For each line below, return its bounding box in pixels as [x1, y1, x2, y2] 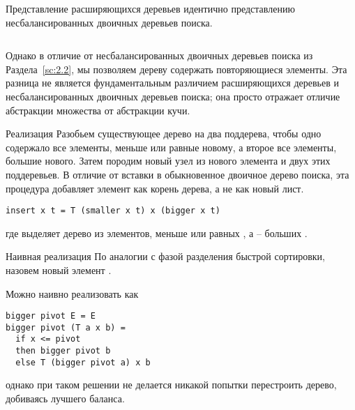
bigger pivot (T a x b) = [6, 322, 126, 333]
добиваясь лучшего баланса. [6, 391, 125, 406]
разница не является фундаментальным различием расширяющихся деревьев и [6, 75, 339, 90]
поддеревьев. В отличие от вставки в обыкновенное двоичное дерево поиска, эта [6, 167, 349, 181]
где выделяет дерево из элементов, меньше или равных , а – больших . [6, 225, 308, 240]
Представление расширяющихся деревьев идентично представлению [6, 1, 295, 15]
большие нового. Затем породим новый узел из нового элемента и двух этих [6, 153, 331, 168]
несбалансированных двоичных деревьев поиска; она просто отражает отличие [6, 89, 340, 103]
